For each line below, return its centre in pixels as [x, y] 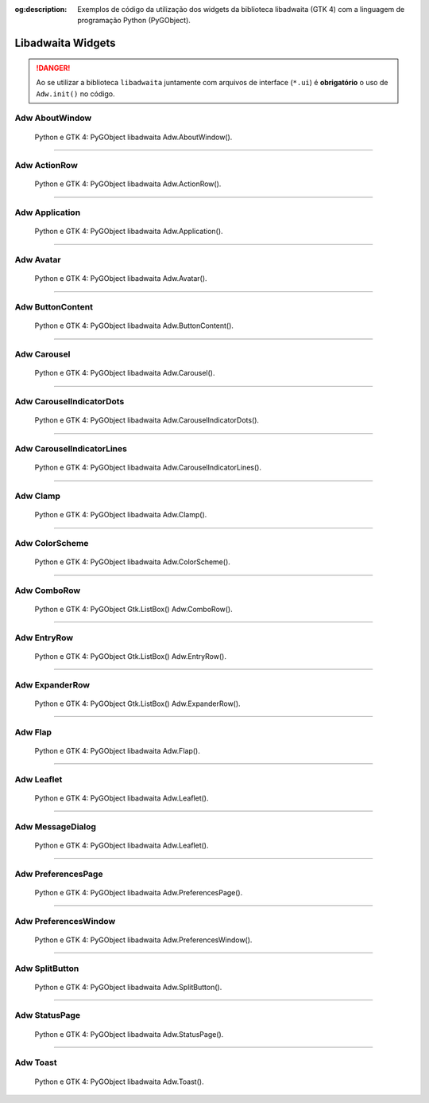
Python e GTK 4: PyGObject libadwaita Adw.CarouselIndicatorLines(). [148, 468]
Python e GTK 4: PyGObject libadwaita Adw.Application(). [129, 232]
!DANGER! [53, 68]
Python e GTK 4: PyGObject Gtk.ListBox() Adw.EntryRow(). [130, 657]
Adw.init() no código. [75, 94]
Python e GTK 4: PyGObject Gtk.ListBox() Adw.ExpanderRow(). [138, 704]
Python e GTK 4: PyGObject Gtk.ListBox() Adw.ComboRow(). [134, 610]
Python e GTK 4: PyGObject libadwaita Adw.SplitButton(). [128, 987]
